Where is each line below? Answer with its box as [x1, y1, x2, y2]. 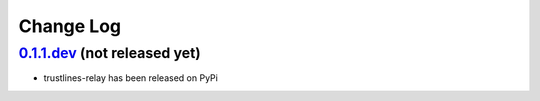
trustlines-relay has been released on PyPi [43, 72, 219, 84]
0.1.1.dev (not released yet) [18, 44, 201, 62]
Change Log [18, 15, 122, 37]
